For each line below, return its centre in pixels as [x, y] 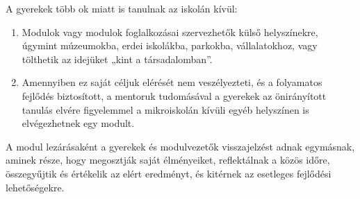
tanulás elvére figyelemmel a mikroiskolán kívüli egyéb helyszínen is [165, 109]
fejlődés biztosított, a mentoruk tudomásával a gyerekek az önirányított [174, 95]
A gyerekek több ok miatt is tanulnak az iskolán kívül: [122, 8]
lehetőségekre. [35, 187]
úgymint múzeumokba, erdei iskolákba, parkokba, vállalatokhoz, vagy [170, 45]
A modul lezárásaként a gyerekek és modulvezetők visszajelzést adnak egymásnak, [180, 146]
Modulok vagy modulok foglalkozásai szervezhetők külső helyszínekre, [170, 32]
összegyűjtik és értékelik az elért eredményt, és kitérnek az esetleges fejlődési [169, 173]
